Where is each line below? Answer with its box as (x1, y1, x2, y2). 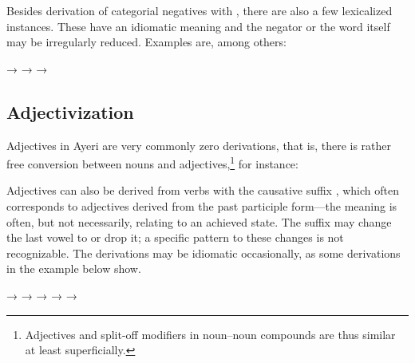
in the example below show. (6, 260, 141, 277)
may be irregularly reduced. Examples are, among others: (6, 34, 287, 50)
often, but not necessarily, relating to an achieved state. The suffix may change (6, 213, 392, 230)
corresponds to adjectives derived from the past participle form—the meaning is (6, 198, 397, 215)
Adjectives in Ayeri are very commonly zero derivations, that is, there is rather (6, 136, 392, 153)
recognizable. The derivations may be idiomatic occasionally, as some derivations (6, 244, 401, 261)
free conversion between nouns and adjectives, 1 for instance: (6, 153, 298, 172)
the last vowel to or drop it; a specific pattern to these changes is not (6, 229, 344, 246)
